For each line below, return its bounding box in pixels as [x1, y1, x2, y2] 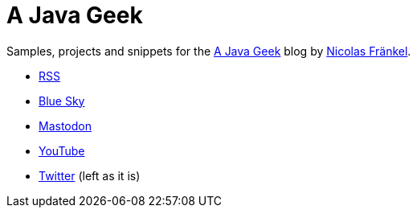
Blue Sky [39, 93, 85, 108]
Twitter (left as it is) [39, 168, 141, 183]
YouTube [39, 143, 85, 158]
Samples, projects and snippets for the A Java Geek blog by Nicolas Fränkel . [6, 43, 411, 58]
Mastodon [39, 118, 92, 133]
